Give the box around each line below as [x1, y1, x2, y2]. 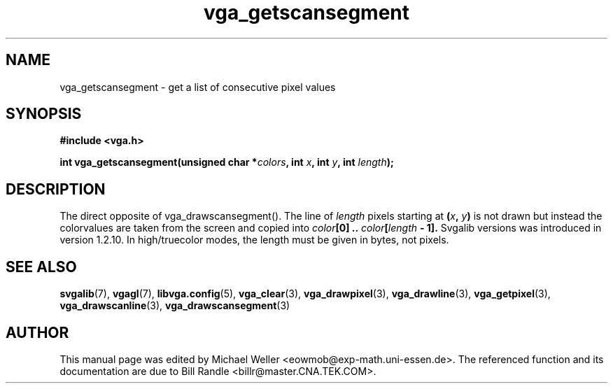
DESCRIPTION [6, 180, 106, 198]
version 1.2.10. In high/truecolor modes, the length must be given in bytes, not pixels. [59, 234, 449, 246]
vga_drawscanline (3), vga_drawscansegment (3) [59, 299, 290, 312]
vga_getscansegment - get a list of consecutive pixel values [59, 80, 336, 93]
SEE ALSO [6, 257, 77, 276]
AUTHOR [6, 323, 69, 341]
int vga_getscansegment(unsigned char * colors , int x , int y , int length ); [59, 156, 394, 169]
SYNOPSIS [6, 105, 82, 123]
